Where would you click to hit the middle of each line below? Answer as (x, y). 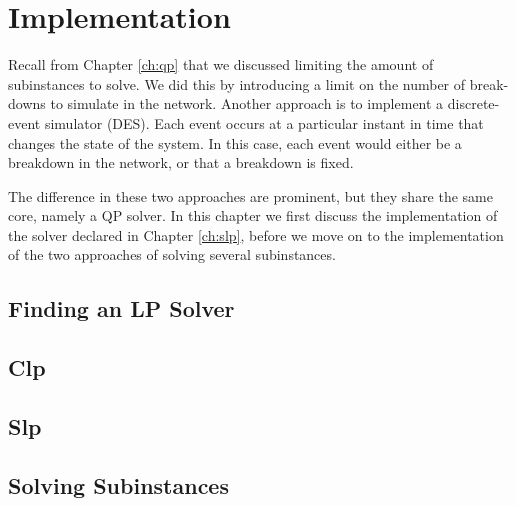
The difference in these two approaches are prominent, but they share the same (251, 195)
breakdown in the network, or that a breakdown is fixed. (181, 162)
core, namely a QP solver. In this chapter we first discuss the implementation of (253, 215)
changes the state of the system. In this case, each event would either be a (235, 142)
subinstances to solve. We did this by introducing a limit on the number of (237, 83)
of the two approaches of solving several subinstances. (172, 254)
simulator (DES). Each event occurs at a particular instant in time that (264, 122)
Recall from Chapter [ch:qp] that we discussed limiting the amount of (221, 64)
